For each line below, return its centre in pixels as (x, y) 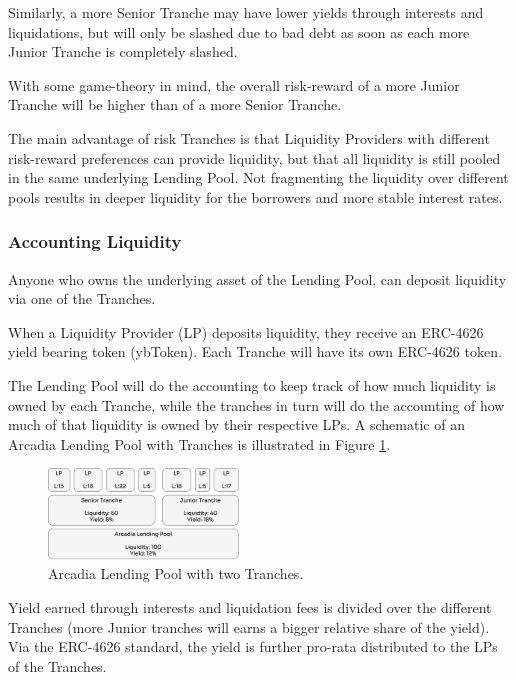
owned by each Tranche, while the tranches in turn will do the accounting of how (256, 404)
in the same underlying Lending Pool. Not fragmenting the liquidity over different (258, 177)
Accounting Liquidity (95, 241)
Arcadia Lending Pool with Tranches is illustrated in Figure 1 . (199, 443)
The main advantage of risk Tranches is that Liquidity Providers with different (249, 137)
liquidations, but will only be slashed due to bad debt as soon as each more (239, 31)
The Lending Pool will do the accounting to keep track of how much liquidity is (252, 384)
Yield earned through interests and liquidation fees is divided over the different (250, 606)
